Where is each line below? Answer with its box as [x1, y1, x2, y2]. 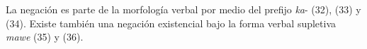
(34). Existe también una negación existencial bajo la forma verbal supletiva [6, 15, 337, 30]
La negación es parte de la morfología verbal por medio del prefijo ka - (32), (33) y [6, 2, 361, 16]
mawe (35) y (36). [6, 29, 84, 44]
